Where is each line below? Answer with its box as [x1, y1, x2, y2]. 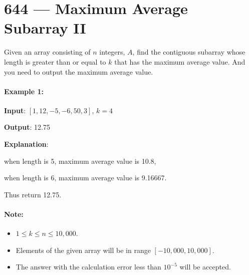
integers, [99, 47, 125, 57]
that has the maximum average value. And [114, 56, 245, 67]
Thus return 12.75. [4, 189, 62, 199]
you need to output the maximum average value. [4, 66, 153, 77]
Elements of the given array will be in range [16, 244, 151, 255]
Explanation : [4, 139, 49, 149]
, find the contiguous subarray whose [132, 47, 245, 57]
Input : [4, 105, 26, 115]
